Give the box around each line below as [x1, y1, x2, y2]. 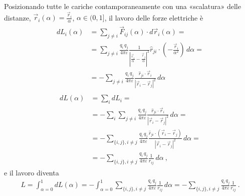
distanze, [4, 12, 31, 23]
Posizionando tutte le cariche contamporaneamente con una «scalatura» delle [4, 1, 241, 11]
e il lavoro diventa [4, 167, 59, 177]
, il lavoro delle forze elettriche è [104, 12, 203, 23]
